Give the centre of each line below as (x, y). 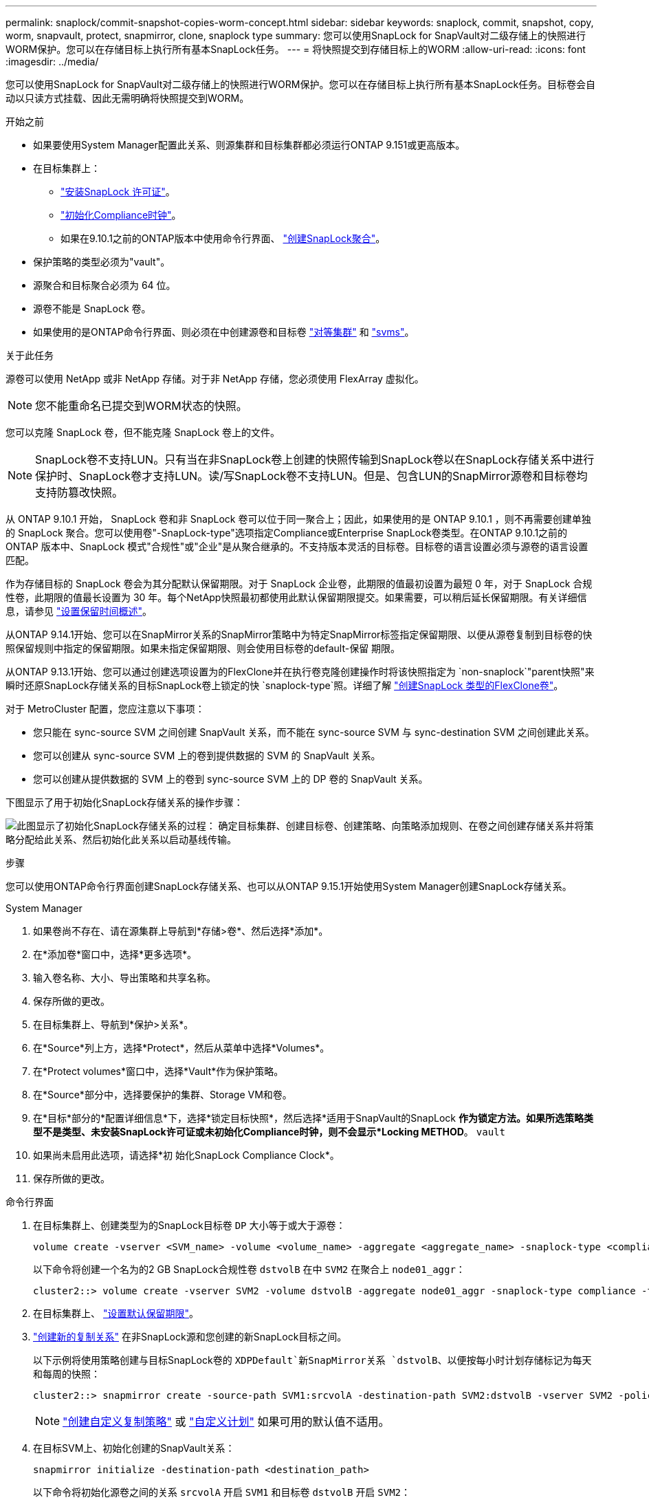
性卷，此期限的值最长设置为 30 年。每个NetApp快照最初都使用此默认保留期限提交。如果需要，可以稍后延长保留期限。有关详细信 (296, 597)
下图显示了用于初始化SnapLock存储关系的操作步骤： (124, 802)
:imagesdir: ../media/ (52, 62)
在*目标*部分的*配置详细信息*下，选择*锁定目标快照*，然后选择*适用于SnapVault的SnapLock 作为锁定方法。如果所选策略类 (313, 1118)
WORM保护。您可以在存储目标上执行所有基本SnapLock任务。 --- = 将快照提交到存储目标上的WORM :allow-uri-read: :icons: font (296, 49)
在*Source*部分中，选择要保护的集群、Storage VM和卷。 (163, 1095)
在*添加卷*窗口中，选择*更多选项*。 (115, 954)
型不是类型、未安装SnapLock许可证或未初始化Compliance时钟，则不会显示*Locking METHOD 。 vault (269, 1132)
